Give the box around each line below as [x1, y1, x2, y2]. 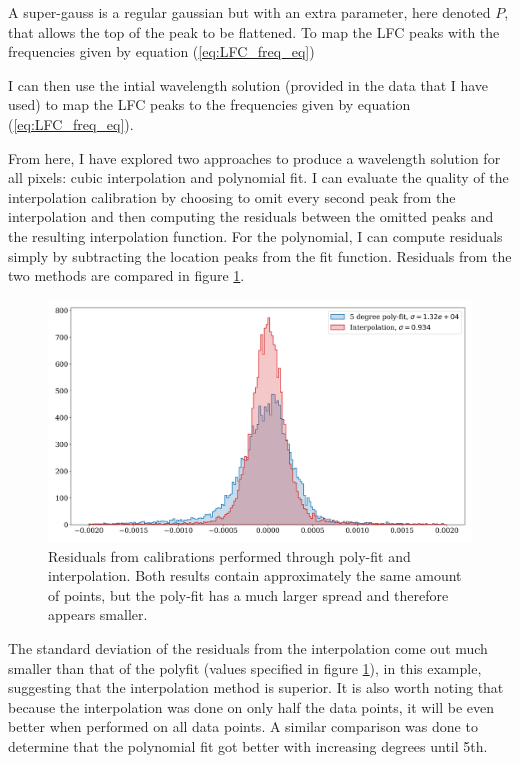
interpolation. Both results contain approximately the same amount [48, 565, 462, 586]
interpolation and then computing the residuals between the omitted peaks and [8, 206, 494, 227]
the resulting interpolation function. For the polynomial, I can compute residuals [8, 225, 503, 246]
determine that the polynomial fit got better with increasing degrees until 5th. [8, 735, 488, 756]
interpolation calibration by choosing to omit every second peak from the [8, 186, 456, 207]
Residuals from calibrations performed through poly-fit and [48, 545, 411, 566]
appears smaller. [48, 604, 148, 625]
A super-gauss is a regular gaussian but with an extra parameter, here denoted [8, 2, 491, 22]
